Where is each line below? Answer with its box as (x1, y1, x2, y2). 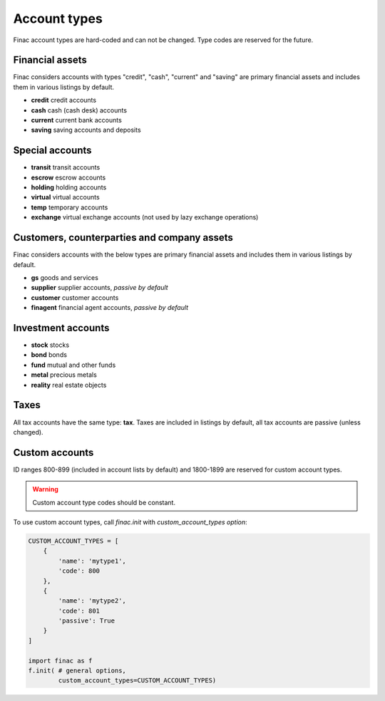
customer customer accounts (31, 293, 119, 302)
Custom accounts (13, 446, 94, 459)
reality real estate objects (31, 380, 107, 389)
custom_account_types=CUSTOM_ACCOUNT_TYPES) (58, 677, 217, 685)
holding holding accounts (31, 183, 107, 192)
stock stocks (31, 341, 70, 349)
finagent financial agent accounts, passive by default (31, 303, 189, 312)
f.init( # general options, (28, 667, 126, 675)
